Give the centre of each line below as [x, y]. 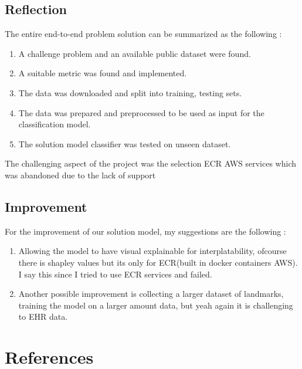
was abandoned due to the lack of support [80, 175]
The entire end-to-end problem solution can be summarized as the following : [143, 34]
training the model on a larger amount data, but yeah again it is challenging [156, 305]
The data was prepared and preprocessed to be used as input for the [141, 112]
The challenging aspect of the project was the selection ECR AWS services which [151, 163]
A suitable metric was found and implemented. [103, 73]
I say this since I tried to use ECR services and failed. [115, 274]
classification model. [55, 124]
